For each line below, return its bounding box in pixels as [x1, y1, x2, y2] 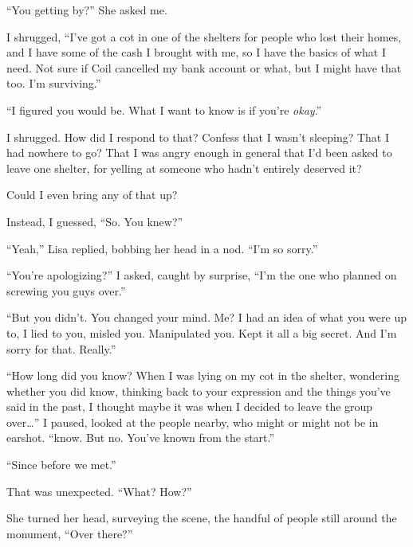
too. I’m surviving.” [6, 75, 101, 92]
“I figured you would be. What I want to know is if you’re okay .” [6, 101, 322, 118]
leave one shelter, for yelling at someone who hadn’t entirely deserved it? [6, 159, 362, 176]
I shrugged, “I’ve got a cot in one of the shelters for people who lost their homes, [6, 28, 402, 45]
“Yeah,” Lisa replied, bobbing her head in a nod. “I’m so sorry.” [6, 240, 318, 256]
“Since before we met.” [6, 456, 116, 473]
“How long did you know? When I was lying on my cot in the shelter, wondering [6, 367, 399, 384]
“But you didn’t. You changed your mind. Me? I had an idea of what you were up [6, 309, 407, 326]
